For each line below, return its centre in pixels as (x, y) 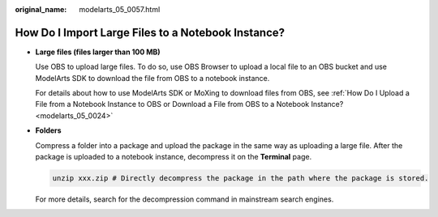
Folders (48, 130)
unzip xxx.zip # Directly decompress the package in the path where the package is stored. (240, 179)
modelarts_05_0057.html (120, 9)
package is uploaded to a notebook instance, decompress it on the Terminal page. (174, 157)
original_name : (41, 9)
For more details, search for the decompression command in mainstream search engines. (185, 199)
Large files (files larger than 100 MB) (98, 52)
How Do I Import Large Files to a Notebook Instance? (150, 32)
